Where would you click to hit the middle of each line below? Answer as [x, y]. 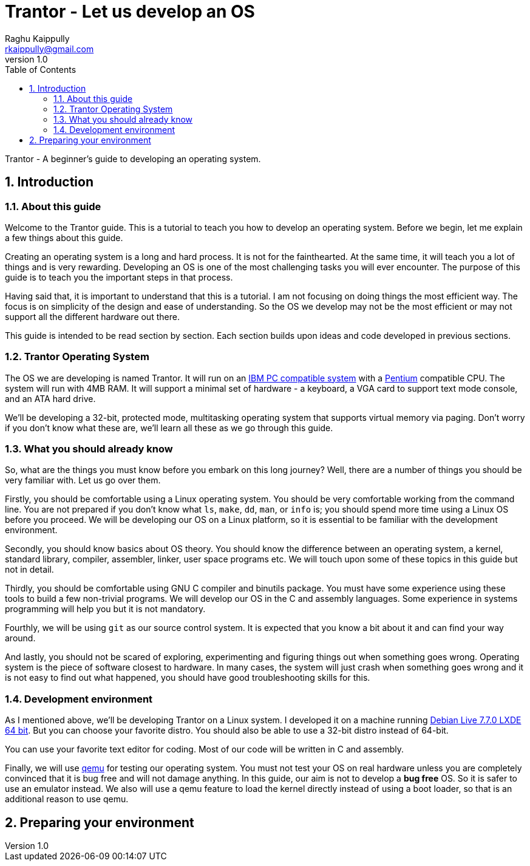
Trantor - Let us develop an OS [130, 12]
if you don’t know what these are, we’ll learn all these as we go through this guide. [169, 428]
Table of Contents [41, 69]
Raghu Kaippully [37, 38]
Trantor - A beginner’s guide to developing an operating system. [133, 159]
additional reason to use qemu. [67, 799]
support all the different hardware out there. [92, 316]
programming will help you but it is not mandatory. [105, 609]
